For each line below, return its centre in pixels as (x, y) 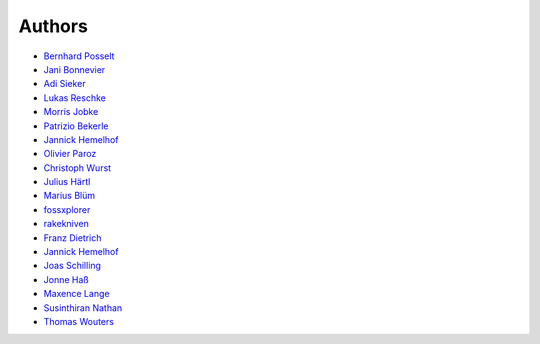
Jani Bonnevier (74, 69)
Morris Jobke (71, 112)
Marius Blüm (69, 196)
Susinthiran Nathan (83, 307)
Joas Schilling (72, 266)
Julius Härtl (67, 182)
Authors (53, 26)
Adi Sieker (64, 84)
